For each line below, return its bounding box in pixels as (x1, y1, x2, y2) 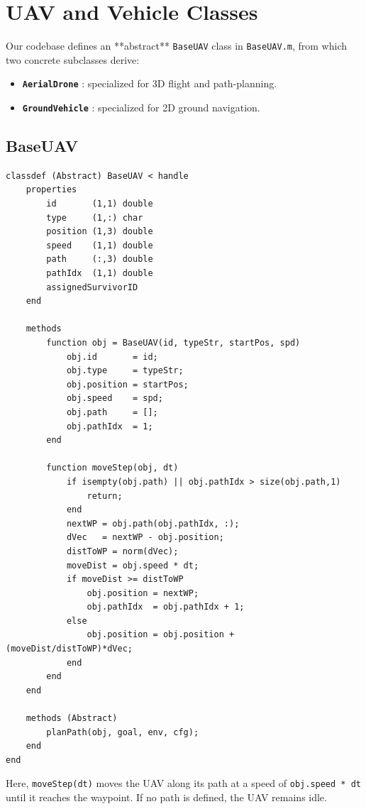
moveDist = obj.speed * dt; (66, 560, 199, 571)
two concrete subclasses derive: (6, 52, 140, 67)
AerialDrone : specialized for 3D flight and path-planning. (22, 76, 277, 91)
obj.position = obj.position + (87, 629, 235, 640)
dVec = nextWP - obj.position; (66, 532, 224, 543)
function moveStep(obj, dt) (46, 463, 179, 473)
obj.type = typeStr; (66, 365, 184, 376)
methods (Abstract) (26, 713, 118, 724)
